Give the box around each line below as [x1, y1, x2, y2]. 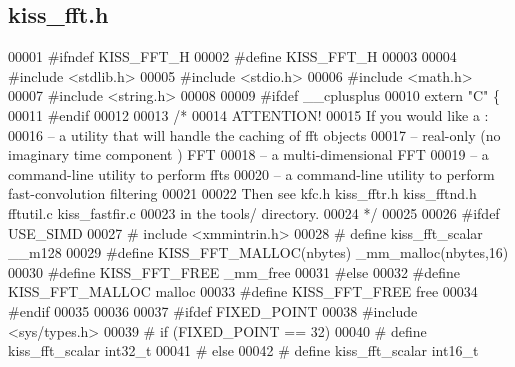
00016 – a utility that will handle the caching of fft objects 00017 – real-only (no [8, 124, 501, 145]
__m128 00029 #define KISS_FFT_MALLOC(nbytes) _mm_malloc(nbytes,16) [8, 242, 509, 263]
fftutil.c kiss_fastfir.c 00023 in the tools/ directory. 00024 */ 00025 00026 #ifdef [8, 202, 500, 223]
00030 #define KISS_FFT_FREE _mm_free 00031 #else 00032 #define [8, 261, 461, 282]
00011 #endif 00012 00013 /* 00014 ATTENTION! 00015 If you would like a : [8, 104, 489, 125]
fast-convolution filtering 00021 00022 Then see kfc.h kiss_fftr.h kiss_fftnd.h [8, 183, 477, 204]
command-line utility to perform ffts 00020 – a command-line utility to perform [8, 163, 495, 184]
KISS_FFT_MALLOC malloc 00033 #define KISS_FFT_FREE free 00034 [8, 281, 478, 302]
